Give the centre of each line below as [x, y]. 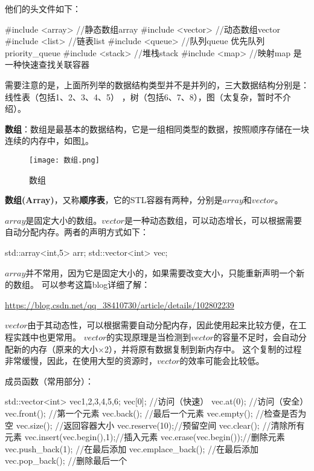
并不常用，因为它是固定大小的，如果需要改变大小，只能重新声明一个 [161, 272]
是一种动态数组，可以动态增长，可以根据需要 [213, 220]
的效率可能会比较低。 [222, 361]
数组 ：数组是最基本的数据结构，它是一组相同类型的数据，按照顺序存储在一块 [157, 128]
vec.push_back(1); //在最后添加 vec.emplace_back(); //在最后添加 [132, 448]
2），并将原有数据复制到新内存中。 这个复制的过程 [203, 349]
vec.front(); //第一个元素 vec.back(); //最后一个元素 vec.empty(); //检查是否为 [156, 413]
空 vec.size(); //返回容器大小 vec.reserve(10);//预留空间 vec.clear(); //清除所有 [155, 425]
